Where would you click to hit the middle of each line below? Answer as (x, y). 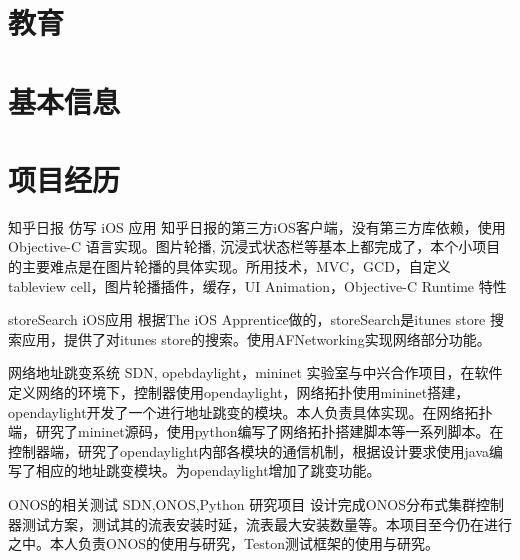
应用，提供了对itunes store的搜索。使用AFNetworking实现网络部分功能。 (256, 338)
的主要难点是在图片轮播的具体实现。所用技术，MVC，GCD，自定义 (229, 266)
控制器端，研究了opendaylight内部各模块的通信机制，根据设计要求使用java (249, 450)
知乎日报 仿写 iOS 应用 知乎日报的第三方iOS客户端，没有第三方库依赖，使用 (257, 226)
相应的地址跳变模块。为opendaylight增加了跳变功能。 (208, 470)
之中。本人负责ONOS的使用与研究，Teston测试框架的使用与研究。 (223, 543)
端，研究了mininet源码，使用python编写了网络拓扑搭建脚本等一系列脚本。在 (256, 431)
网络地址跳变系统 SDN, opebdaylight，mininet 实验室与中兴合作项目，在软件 (255, 372)
